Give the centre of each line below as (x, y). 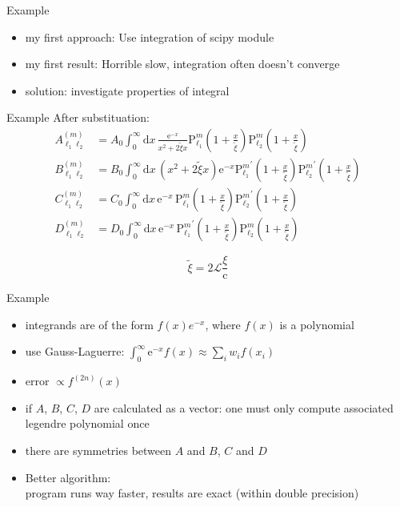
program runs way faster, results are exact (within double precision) (192, 493)
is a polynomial (317, 324)
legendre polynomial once (87, 423)
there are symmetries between (98, 450)
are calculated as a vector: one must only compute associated (244, 407)
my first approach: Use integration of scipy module (150, 36)
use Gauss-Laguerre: (75, 351)
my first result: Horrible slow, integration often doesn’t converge (182, 64)
